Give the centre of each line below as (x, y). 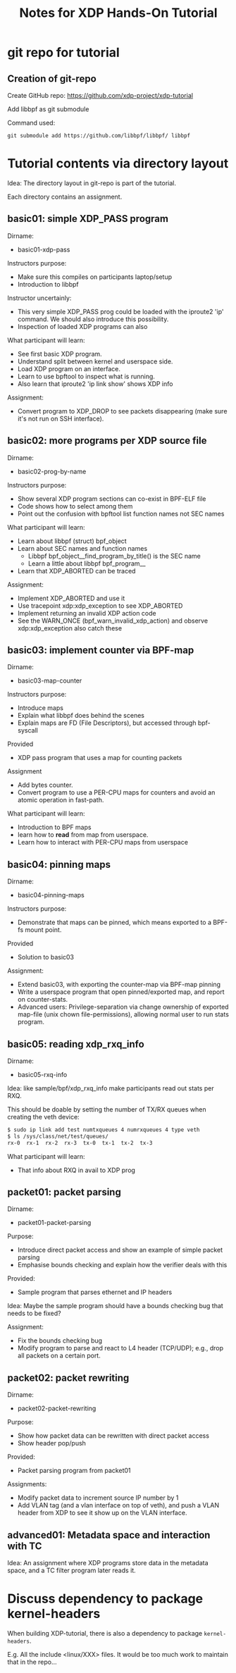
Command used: (31, 123)
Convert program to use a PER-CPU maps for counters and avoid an (116, 792)
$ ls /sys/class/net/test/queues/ (58, 1136)
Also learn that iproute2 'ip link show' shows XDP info (95, 384)
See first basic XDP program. (60, 354)
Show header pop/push (52, 1443)
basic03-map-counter (50, 680)
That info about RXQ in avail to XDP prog (76, 1170)
